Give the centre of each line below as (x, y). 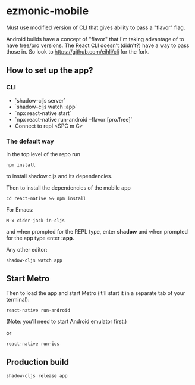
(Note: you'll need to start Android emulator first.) (67, 321)
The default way (30, 141)
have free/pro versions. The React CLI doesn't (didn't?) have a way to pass (98, 45)
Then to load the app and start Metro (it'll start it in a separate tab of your (96, 293)
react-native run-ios (33, 344)
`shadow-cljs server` (40, 100)
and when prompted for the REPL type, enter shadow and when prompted (97, 231)
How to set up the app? (50, 71)
